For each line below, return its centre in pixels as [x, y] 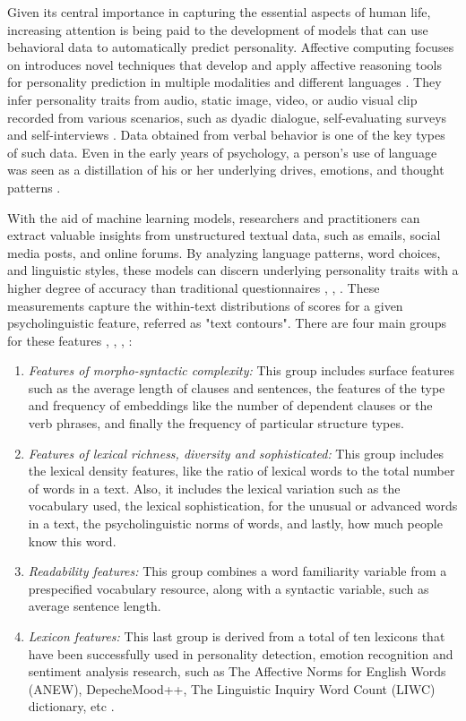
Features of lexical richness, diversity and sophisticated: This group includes [236, 453]
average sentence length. [95, 606]
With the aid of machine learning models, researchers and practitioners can [214, 217]
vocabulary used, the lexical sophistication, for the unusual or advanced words [243, 506]
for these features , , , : [70, 340]
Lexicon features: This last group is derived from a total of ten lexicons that [237, 636]
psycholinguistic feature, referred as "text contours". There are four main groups [227, 323]
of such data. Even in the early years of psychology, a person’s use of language [222, 152]
